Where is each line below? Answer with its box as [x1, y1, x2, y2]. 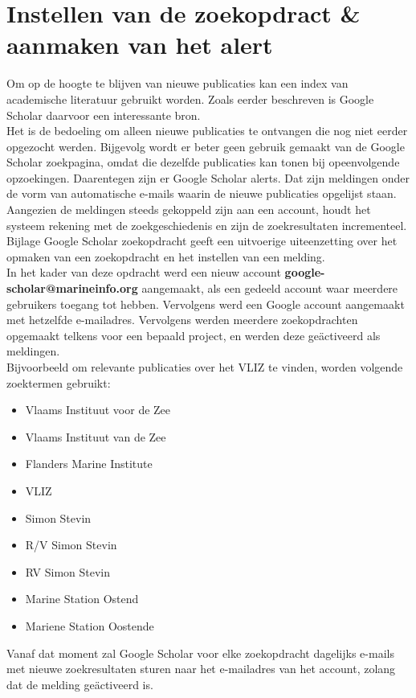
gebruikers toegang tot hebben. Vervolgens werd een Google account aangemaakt [6, 295, 405, 312]
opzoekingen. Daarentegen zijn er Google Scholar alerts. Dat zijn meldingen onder [6, 169, 410, 186]
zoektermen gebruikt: [6, 374, 111, 391]
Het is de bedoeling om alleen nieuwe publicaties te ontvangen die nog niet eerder [6, 122, 408, 139]
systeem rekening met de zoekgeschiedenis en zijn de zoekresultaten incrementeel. [6, 216, 407, 233]
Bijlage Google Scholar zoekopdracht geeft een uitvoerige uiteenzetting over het [6, 232, 398, 249]
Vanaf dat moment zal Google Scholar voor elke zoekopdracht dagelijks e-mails [6, 644, 394, 661]
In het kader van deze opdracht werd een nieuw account [6, 264, 281, 281]
